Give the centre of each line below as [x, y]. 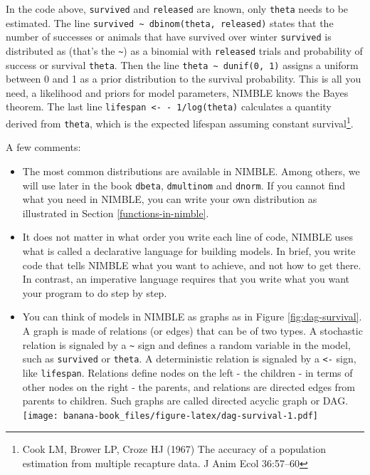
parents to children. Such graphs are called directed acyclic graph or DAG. [185, 401]
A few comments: [43, 147]
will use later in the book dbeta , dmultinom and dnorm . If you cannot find [184, 185]
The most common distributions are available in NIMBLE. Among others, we [191, 171]
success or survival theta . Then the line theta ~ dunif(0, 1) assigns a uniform [182, 64]
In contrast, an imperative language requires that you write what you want [186, 279]
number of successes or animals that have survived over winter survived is [169, 37]
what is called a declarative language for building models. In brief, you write [189, 251]
